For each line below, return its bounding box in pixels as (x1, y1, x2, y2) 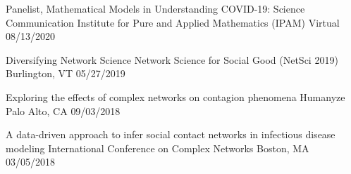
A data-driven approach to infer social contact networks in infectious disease (6, 127, 335, 142)
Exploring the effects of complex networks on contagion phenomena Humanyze (6, 89, 345, 104)
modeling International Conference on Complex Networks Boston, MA (6, 140, 309, 155)
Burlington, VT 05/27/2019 (6, 66, 125, 81)
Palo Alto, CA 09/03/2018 (6, 103, 121, 118)
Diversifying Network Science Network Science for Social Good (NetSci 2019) (6, 52, 338, 67)
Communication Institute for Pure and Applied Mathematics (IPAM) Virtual (6, 15, 340, 29)
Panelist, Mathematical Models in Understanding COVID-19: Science (6, 1, 305, 15)
